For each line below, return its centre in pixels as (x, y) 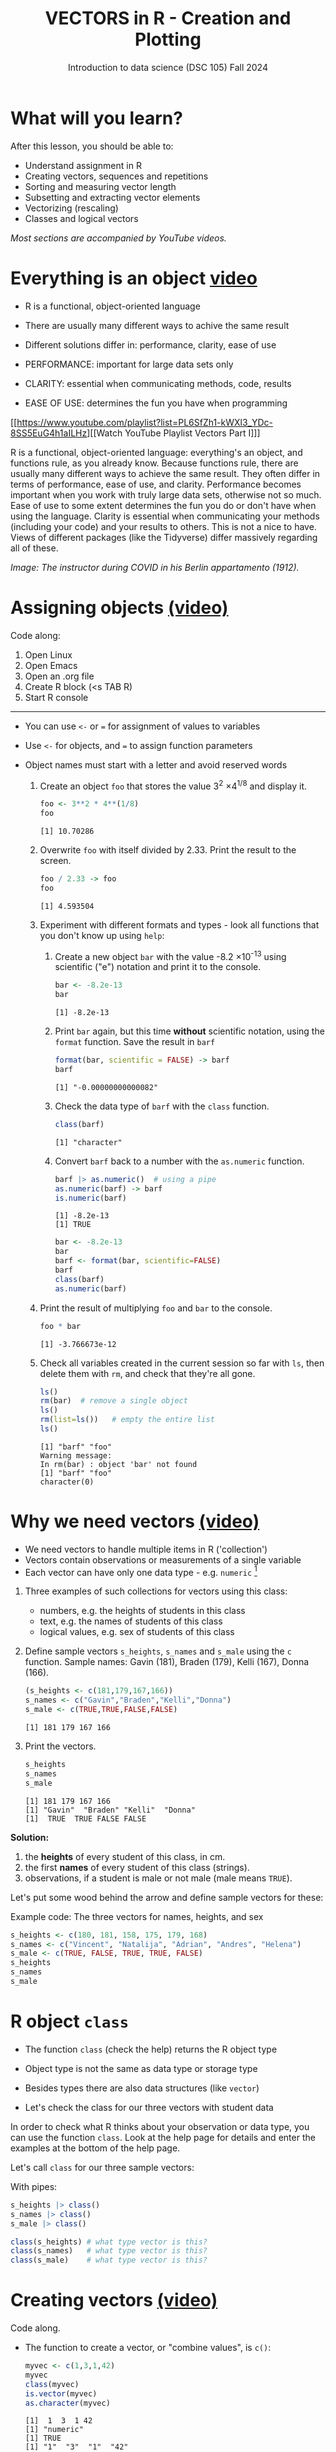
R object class (70, 2021)
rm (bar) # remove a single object (113, 1401)
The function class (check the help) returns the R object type (151, 2049)
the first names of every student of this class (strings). (137, 1867)
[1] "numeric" (54, 2430)
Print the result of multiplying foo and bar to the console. (156, 1308)
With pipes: (34, 2186)
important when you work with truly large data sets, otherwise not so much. (166, 494)
